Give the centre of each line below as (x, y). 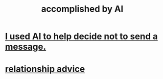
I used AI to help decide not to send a (81, 36)
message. (26, 47)
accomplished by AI (82, 9)
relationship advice (45, 69)
